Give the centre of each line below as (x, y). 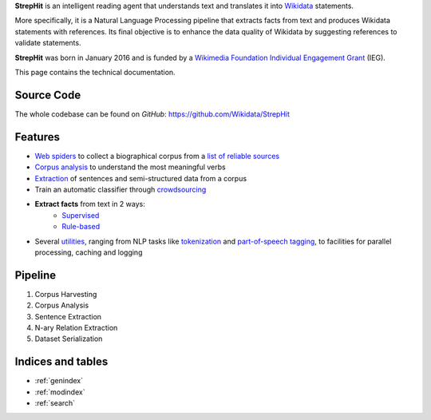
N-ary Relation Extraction (76, 327)
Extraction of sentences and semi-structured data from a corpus (141, 178)
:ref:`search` (55, 403)
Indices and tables (61, 362)
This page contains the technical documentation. (95, 72)
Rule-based (81, 227)
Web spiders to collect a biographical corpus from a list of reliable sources (157, 156)
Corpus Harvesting (66, 294)
